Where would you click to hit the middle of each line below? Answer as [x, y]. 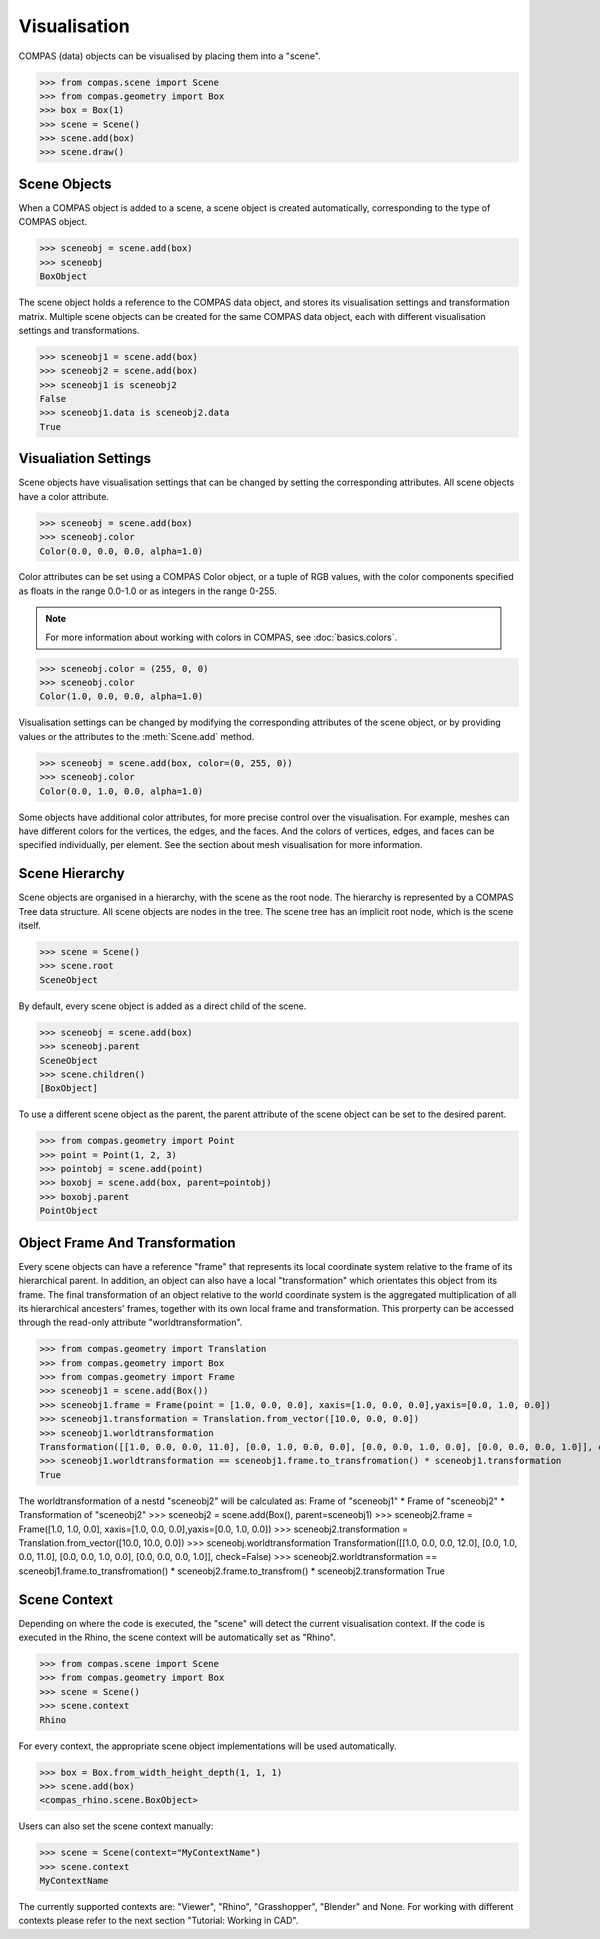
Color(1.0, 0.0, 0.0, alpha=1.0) [121, 696]
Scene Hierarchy [71, 873]
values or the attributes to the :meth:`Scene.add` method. [136, 736]
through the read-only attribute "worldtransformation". [130, 1322]
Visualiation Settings [85, 458]
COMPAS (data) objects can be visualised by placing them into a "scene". [170, 56]
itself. [30, 926]
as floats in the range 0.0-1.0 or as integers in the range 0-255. [147, 591]
